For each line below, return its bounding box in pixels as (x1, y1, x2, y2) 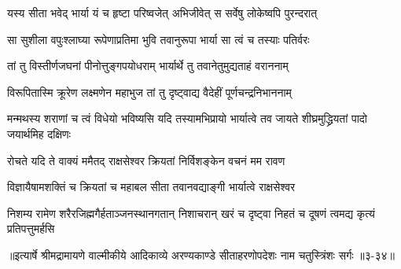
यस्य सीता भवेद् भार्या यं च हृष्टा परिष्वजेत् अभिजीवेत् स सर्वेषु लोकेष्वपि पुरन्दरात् (7, 5, 318, 20)
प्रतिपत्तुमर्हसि (7, 220, 55, 237)
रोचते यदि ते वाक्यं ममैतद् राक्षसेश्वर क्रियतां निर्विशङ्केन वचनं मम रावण (7, 152, 285, 168)
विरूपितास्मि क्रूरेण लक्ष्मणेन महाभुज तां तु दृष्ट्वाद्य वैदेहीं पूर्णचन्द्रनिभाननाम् (7, 83, 292, 100)
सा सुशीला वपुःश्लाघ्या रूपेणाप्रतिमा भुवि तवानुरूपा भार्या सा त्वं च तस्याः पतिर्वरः (7, 31, 310, 47)
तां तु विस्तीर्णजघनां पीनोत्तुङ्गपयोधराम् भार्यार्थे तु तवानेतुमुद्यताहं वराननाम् (7, 57, 289, 74)
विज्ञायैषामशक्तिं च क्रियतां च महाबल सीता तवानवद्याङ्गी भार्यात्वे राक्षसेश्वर (7, 179, 296, 195)
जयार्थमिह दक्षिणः (7, 125, 71, 142)
